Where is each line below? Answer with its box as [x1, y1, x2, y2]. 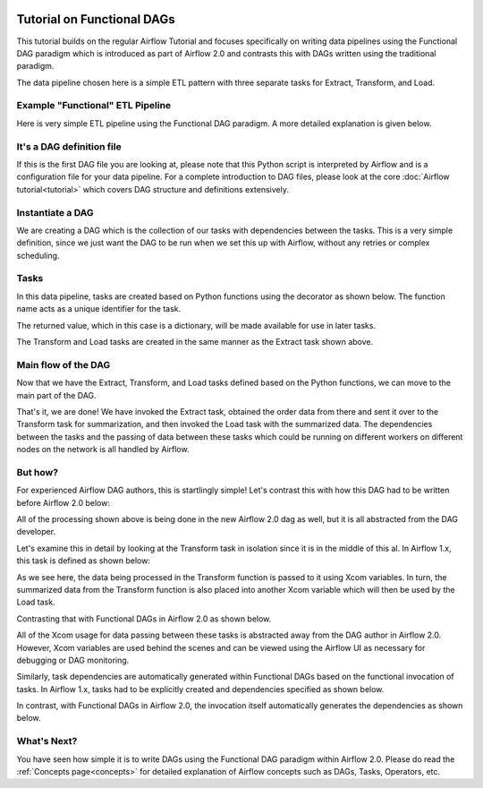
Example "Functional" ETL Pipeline [16, 99, 172, 112]
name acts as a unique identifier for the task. [16, 304, 182, 314]
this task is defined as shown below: [16, 555, 151, 566]
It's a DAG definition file [16, 140, 122, 152]
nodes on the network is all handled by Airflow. [16, 444, 190, 455]
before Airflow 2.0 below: [16, 497, 111, 508]
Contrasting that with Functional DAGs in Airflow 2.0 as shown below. [16, 613, 272, 624]
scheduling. [16, 250, 60, 261]
